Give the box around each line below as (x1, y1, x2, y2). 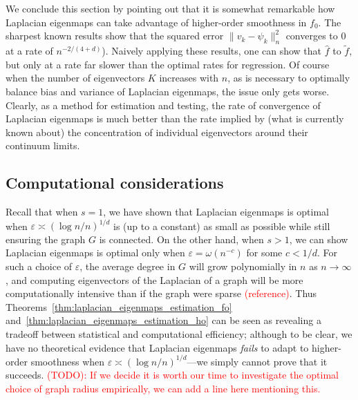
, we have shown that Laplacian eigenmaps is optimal (103, 204, 329, 219)
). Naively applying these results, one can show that (102, 44, 322, 58)
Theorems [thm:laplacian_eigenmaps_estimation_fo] (6, 299, 232, 314)
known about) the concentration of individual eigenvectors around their (6, 124, 308, 139)
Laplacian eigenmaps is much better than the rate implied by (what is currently (6, 111, 344, 126)
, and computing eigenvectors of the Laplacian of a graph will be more (6, 272, 303, 287)
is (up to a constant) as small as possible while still (113, 218, 330, 233)
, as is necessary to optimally (227, 70, 350, 85)
